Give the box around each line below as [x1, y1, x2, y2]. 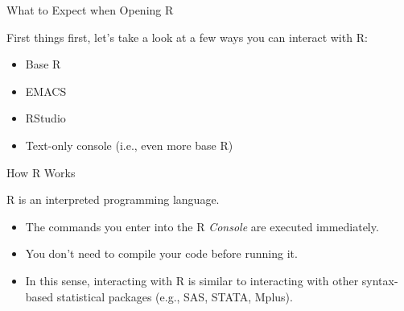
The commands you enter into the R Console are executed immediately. [25, 218, 379, 234]
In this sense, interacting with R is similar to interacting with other [25, 272, 359, 288]
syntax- [361, 272, 398, 288]
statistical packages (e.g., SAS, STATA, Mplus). [56, 288, 293, 305]
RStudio [25, 110, 66, 126]
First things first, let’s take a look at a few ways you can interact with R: [6, 28, 368, 45]
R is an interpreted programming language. [6, 191, 220, 208]
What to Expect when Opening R [6, 2, 174, 18]
